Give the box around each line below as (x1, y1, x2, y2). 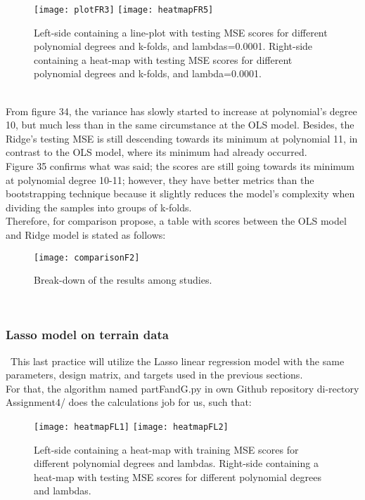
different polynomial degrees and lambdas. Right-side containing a (34, 456, 319, 471)
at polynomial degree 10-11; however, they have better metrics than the (6, 172, 314, 187)
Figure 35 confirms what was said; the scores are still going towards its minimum (6, 159, 355, 173)
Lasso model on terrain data (6, 326, 169, 343)
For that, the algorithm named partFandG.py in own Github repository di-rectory (6, 381, 359, 395)
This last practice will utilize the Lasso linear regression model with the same (10, 353, 345, 368)
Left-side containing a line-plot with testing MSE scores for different (34, 25, 328, 39)
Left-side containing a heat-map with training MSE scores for (34, 442, 299, 456)
